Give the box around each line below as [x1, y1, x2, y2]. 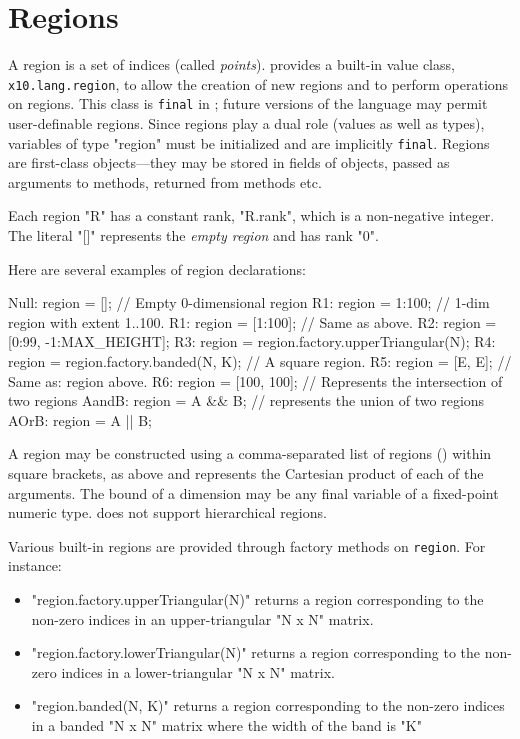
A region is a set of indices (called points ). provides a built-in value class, [8, 54, 455, 75]
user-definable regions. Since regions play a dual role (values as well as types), [8, 113, 485, 134]
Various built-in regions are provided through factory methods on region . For [8, 535, 486, 556]
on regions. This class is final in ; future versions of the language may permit [8, 93, 488, 114]
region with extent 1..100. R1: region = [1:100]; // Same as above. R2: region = [8, 311, 497, 332]
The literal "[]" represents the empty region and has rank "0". [8, 225, 379, 246]
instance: [8, 555, 62, 576]
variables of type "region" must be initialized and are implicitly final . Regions [8, 132, 490, 153]
